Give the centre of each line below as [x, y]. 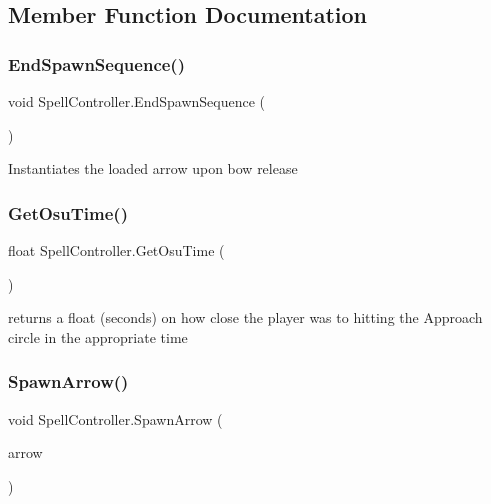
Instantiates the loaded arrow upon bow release [153, 168]
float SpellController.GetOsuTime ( [116, 250]
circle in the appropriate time [98, 336]
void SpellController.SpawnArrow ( [115, 418]
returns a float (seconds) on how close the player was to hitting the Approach [245, 317]
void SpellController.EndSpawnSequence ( [136, 101]
